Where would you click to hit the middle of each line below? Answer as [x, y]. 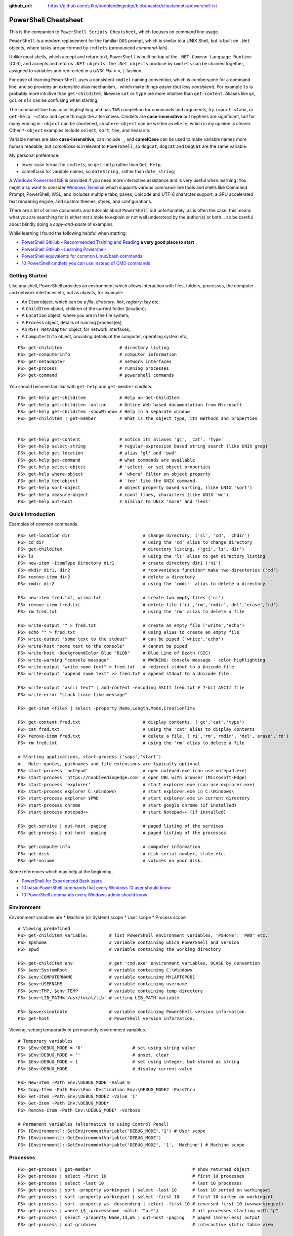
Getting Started [28, 276]
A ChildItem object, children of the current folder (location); [84, 309]
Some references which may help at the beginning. [61, 872]
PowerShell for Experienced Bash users [62, 881]
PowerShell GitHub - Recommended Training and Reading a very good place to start [108, 242]
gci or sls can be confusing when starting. [54, 100]
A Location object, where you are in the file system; [75, 315]
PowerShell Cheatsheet [46, 20]
